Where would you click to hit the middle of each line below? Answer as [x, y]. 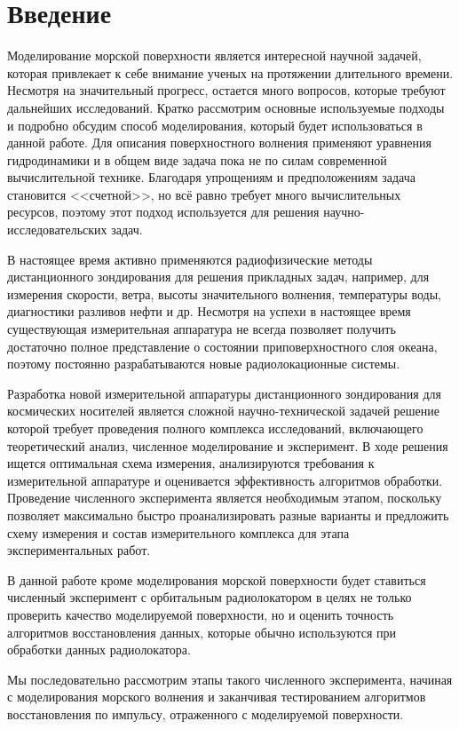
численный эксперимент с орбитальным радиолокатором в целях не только [210, 597]
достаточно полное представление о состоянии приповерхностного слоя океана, [222, 346]
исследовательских [57, 230]
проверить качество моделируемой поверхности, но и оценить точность [201, 614]
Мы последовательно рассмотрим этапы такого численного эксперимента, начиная [230, 679]
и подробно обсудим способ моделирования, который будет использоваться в [215, 125]
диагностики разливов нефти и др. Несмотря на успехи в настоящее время [209, 311]
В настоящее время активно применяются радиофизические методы [190, 259]
